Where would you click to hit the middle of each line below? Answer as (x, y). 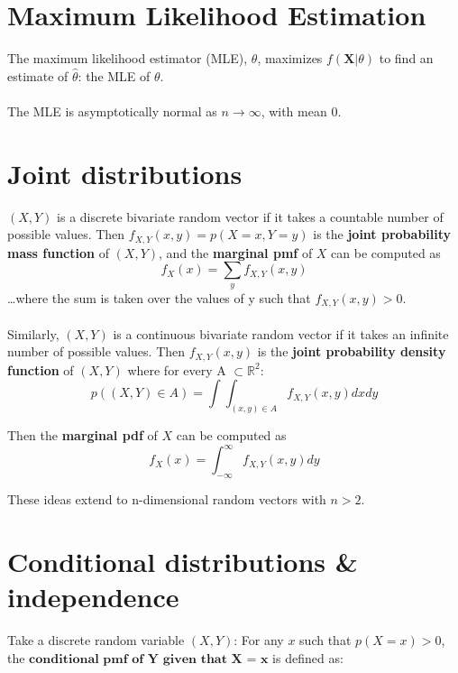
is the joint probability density (352, 351)
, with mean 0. (301, 111)
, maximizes (290, 58)
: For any (259, 640)
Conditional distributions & (183, 561)
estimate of (38, 75)
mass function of (58, 252)
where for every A (177, 369)
